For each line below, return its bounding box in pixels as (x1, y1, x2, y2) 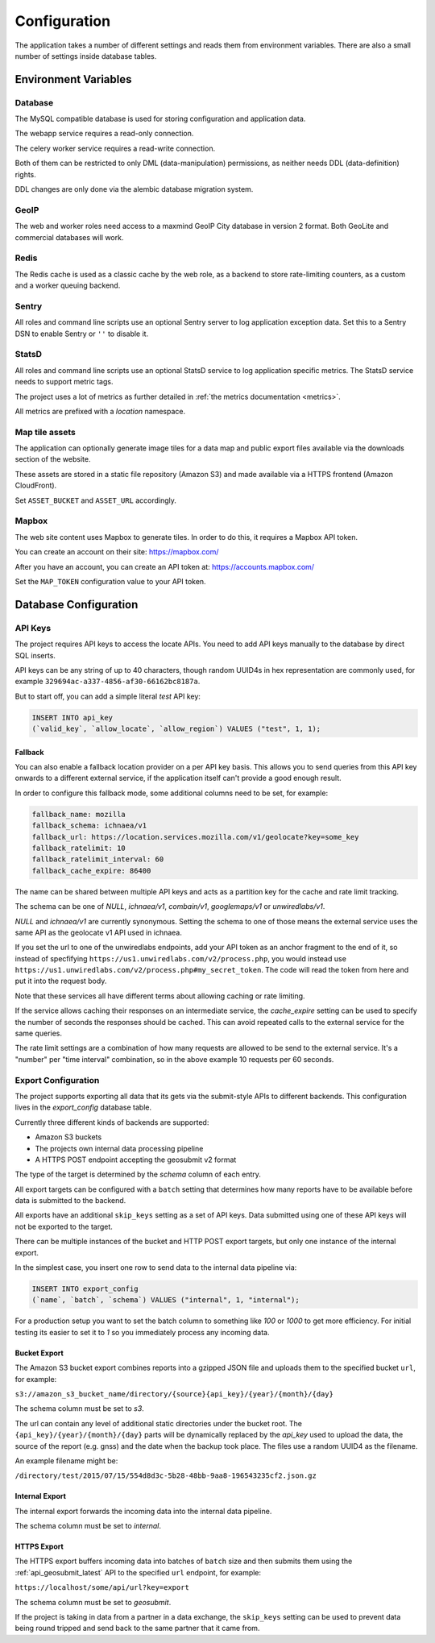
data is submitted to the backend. (14, 1196, 126, 1205)
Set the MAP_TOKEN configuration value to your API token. (14, 576, 206, 586)
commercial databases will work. (14, 232, 124, 242)
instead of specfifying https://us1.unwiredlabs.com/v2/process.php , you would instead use (14, 953, 346, 963)
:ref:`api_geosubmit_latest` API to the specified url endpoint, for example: (14, 1567, 262, 1577)
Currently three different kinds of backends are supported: (14, 1117, 209, 1127)
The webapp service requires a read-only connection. (14, 129, 194, 139)
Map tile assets (14, 426, 77, 438)
